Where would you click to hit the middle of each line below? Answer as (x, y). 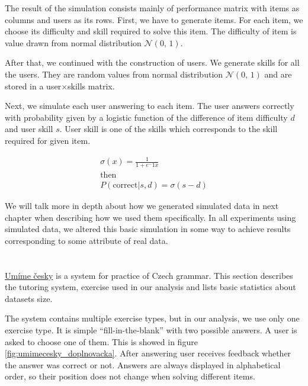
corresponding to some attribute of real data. (86, 240)
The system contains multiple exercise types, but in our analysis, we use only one (152, 318)
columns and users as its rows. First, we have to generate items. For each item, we (154, 19)
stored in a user (33, 86)
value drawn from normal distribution (73, 42)
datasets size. (29, 298)
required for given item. (48, 140)
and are (278, 74)
